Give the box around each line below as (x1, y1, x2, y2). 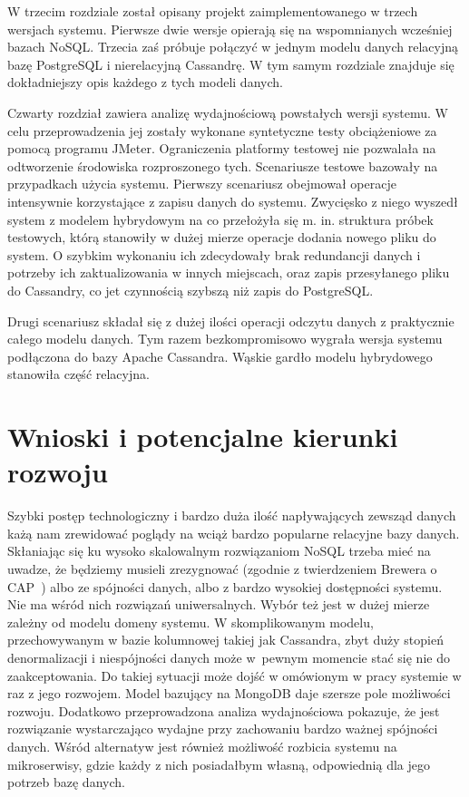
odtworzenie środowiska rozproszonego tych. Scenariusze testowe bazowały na (7, 156, 438, 175)
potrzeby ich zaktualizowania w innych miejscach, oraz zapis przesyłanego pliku (7, 263, 450, 282)
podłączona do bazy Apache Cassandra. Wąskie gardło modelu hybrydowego (7, 346, 433, 365)
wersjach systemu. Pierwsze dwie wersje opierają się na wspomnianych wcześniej (7, 19, 453, 38)
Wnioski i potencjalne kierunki (7, 418, 398, 455)
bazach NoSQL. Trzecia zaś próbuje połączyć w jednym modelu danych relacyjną (7, 37, 459, 56)
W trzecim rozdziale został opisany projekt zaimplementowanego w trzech (7, 2, 418, 20)
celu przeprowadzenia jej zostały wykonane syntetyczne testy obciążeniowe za (7, 121, 437, 140)
